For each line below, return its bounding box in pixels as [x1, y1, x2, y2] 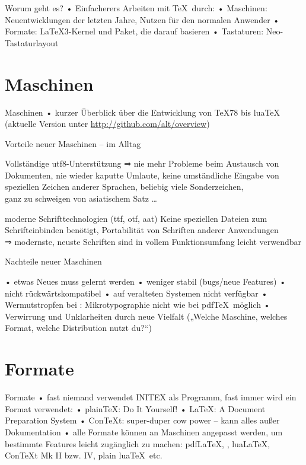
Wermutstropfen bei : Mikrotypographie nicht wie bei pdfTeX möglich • [5, 298, 270, 311]
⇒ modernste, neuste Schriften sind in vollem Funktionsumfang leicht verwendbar [5, 235, 302, 247]
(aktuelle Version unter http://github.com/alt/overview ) [5, 117, 210, 130]
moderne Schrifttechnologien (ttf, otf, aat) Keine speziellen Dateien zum [5, 212, 267, 224]
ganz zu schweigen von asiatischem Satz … [5, 192, 157, 205]
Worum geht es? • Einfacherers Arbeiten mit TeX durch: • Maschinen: [5, 2, 267, 14]
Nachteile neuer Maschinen [5, 255, 102, 267]
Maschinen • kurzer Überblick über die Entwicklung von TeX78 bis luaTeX [5, 106, 280, 118]
